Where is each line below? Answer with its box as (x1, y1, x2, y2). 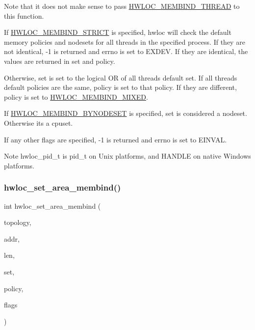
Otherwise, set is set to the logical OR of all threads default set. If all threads (4, 72, 237, 82)
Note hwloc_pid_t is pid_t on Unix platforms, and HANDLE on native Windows (4, 151, 251, 161)
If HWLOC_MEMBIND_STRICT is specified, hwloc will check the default (4, 27, 231, 37)
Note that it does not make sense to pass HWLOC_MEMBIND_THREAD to (4, 1, 240, 11)
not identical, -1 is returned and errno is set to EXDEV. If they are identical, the (4, 46, 248, 56)
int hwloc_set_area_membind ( (4, 200, 101, 211)
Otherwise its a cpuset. (4, 117, 73, 128)
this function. (4, 10, 44, 21)
